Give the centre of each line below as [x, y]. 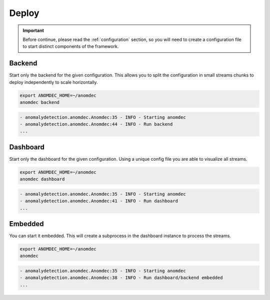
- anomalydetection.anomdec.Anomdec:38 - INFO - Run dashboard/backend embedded [121, 278]
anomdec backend [40, 102]
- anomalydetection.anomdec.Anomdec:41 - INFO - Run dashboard [99, 201]
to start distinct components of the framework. [71, 46]
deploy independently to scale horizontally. [53, 82]
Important [33, 30]
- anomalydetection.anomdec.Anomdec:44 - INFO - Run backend [96, 124]
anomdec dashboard [42, 179]
